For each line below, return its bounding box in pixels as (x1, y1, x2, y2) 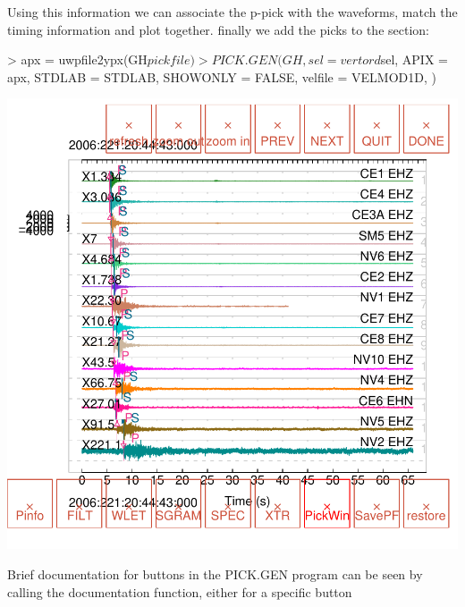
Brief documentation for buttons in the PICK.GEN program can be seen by (7, 564, 423, 583)
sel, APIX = (380, 50, 448, 69)
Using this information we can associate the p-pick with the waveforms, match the (7, 3, 458, 21)
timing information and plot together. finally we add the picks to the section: (7, 20, 429, 38)
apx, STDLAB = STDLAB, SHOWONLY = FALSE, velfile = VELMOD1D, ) (7, 67, 436, 86)
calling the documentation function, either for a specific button (7, 582, 352, 601)
